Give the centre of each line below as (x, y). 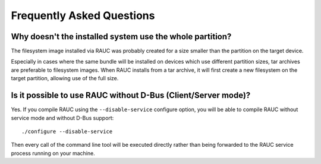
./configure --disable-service (67, 131)
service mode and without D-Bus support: (62, 118)
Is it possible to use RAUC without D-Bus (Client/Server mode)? (131, 95)
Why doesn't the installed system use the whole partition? (121, 37)
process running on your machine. (53, 153)
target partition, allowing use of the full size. (65, 78)
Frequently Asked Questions (83, 15)
